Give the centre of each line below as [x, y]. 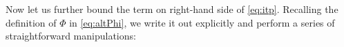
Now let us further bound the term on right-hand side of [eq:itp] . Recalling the [172, 9]
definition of [31, 22]
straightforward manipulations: [71, 36]
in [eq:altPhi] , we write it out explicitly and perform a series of [202, 22]
